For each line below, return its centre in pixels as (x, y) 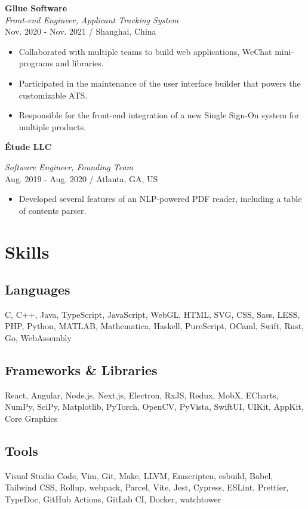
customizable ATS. (53, 95)
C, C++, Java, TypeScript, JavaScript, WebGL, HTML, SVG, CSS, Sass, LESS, (153, 314)
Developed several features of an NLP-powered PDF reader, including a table (160, 199)
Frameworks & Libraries (81, 370)
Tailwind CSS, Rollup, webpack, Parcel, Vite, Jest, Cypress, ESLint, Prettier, (147, 487)
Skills (27, 251)
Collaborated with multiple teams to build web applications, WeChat (145, 51)
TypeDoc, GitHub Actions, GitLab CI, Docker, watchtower (113, 499)
